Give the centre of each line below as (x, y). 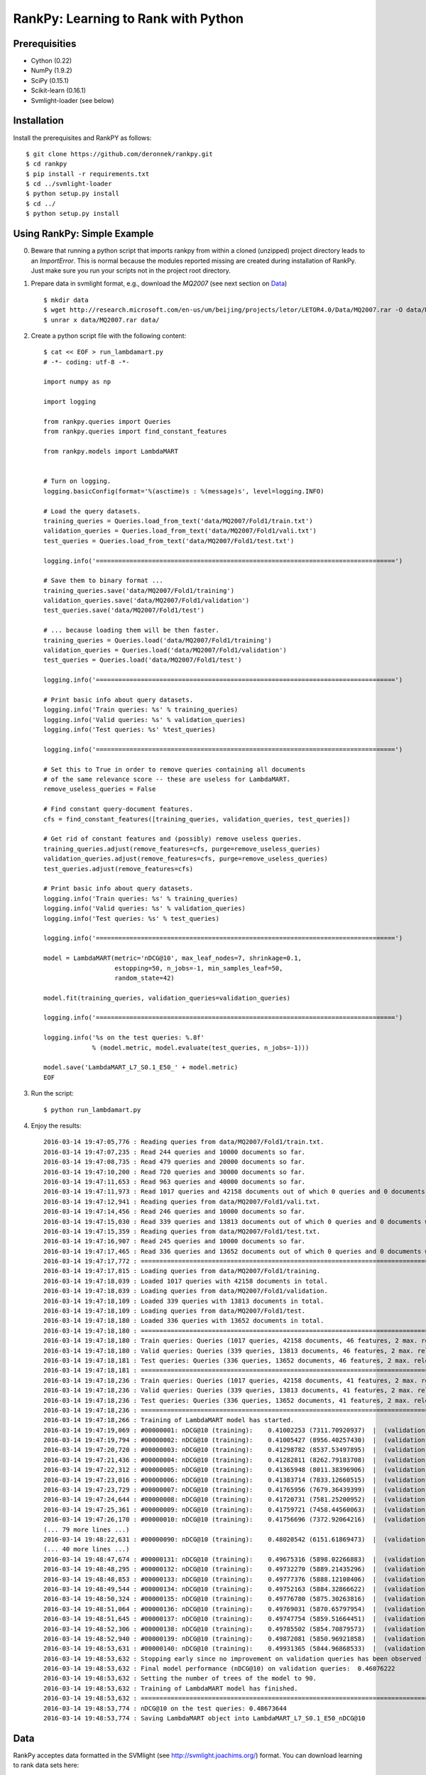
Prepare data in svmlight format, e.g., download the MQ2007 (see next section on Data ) (159, 283)
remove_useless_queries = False (100, 789)
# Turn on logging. (77, 481)
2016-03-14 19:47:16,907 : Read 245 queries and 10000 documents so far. (175, 1241)
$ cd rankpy (47, 164)
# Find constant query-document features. (119, 809)
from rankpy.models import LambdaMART (111, 452)
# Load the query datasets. (92, 511)
